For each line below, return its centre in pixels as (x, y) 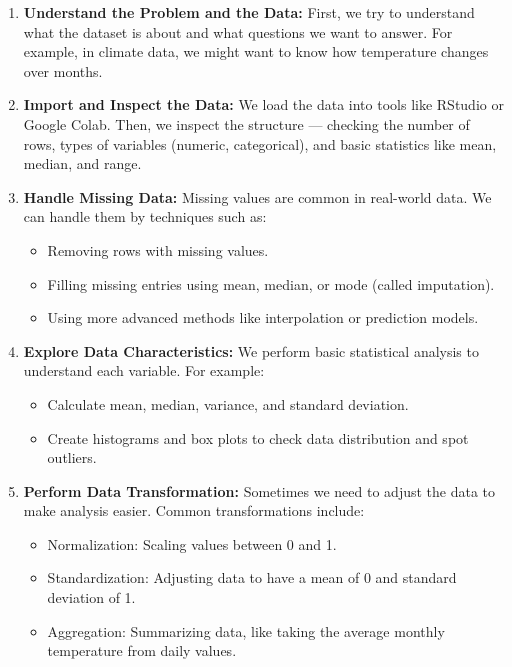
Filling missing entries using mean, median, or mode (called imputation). (271, 283)
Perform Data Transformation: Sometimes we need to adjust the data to (259, 490)
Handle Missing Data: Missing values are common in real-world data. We (257, 196)
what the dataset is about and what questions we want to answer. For (238, 31)
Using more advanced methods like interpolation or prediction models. (263, 317)
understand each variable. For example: (144, 370)
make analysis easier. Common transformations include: (194, 510)
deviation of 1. (91, 597)
